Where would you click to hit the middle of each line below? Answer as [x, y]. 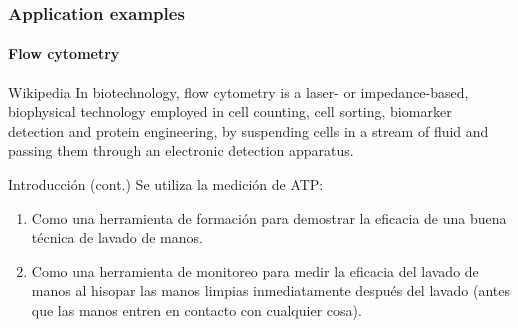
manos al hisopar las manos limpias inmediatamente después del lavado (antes [270, 290]
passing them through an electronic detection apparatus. [181, 150]
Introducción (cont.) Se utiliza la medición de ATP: [166, 184]
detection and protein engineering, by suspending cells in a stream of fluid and [248, 130]
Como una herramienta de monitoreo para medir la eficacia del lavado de [255, 270]
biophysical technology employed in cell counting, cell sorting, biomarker [230, 111]
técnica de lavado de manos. [117, 237]
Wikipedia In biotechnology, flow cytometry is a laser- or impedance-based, [238, 91]
